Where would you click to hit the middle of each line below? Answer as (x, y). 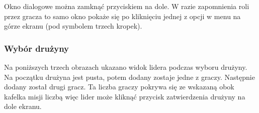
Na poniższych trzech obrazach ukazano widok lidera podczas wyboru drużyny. (126, 67)
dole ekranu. (23, 106)
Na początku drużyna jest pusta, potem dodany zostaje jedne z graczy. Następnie (129, 77)
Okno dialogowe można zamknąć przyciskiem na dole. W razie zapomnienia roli (127, 6)
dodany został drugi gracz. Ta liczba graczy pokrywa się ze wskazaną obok (119, 87)
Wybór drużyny (37, 48)
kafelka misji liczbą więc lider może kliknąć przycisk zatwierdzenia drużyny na (125, 96)
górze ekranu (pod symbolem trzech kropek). (73, 26)
